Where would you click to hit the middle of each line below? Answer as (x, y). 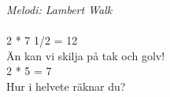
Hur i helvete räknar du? (66, 86)
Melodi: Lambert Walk (59, 9)
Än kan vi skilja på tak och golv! (86, 55)
